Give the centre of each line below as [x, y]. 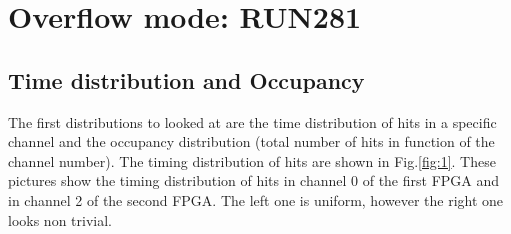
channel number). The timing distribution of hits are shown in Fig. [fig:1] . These [252, 160]
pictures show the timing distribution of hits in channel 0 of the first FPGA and [254, 180]
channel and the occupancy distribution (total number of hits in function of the [251, 141]
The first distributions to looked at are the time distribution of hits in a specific [252, 121]
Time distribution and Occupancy [186, 79]
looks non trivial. [60, 219]
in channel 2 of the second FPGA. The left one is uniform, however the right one [256, 199]
